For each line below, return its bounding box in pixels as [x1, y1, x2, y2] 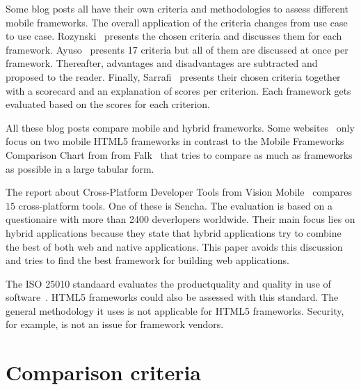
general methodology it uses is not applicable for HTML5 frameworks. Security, [6, 303, 344, 318]
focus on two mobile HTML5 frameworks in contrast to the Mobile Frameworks [6, 134, 344, 148]
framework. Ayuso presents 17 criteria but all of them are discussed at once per [6, 42, 348, 56]
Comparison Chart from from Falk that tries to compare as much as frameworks [6, 147, 353, 162]
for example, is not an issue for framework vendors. [6, 317, 224, 331]
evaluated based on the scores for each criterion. [6, 97, 210, 111]
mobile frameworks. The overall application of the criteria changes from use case [6, 15, 348, 29]
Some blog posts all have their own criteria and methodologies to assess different [6, 1, 348, 15]
